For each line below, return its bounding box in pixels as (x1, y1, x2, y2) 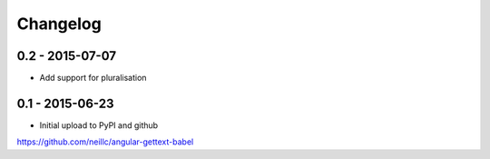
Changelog (16, 14, 102, 34)
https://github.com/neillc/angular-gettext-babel (16, 136, 194, 147)
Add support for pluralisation (39, 73, 147, 84)
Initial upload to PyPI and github (39, 119, 159, 131)
